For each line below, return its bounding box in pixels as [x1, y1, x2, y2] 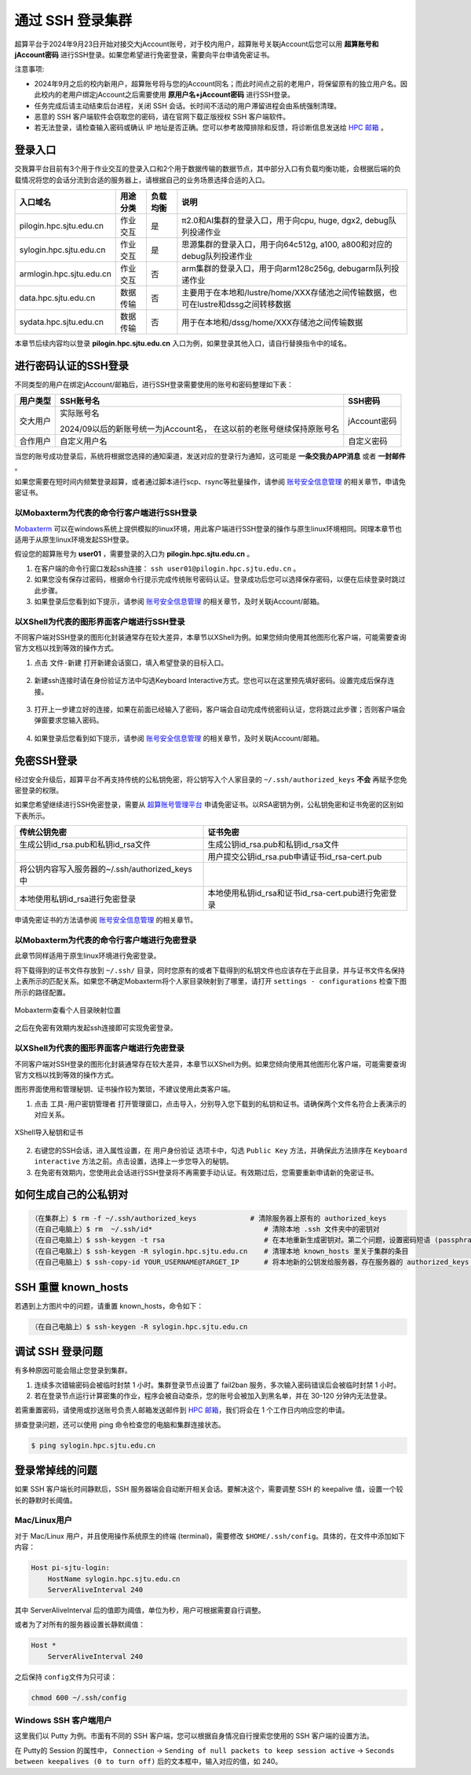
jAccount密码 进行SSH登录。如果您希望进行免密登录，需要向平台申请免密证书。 [14, 49, 274, 59]
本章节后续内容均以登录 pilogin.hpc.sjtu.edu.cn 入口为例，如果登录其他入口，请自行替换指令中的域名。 [14, 338, 352, 348]
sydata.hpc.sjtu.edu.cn [19, 316, 104, 327]
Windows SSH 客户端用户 [14, 1715, 112, 1726]
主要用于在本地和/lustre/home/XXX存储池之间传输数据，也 [181, 287, 397, 298]
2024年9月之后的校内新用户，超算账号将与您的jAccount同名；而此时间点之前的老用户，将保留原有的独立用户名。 [34, 79, 400, 88]
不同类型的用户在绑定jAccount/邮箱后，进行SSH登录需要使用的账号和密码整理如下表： [14, 379, 294, 389]
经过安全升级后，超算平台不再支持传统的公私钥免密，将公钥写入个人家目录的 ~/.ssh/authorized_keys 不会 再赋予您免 [14, 774, 407, 784]
